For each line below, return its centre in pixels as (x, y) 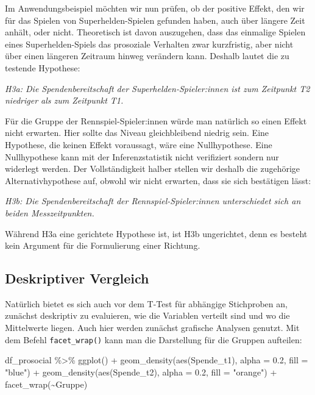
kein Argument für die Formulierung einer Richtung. (103, 245)
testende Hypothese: (43, 67)
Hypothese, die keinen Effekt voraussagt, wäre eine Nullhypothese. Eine (139, 144)
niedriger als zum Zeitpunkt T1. (64, 100)
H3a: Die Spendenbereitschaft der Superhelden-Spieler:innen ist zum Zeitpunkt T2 (157, 88)
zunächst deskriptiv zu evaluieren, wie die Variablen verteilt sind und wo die (147, 315)
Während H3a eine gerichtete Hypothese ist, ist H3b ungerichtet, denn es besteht (156, 233)
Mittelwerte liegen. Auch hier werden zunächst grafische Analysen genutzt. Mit (152, 328)
